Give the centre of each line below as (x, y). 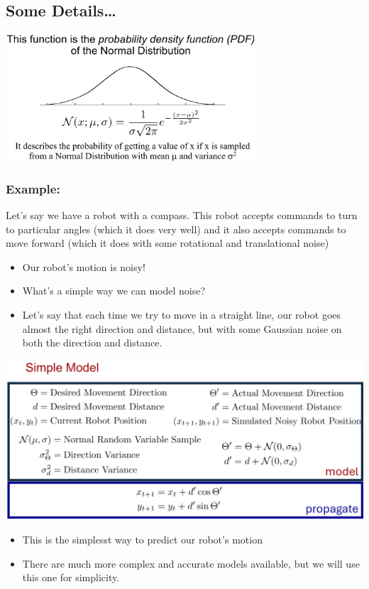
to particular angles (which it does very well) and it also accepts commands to (176, 229)
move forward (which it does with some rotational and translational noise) (167, 243)
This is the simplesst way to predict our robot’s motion (142, 540)
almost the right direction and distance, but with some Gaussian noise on (182, 328)
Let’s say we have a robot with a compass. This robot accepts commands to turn (182, 215)
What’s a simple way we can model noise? (114, 291)
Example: (33, 188)
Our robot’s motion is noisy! (84, 266)
